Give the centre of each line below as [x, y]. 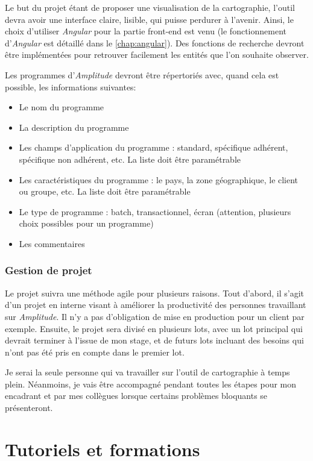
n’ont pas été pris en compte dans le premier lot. [95, 352]
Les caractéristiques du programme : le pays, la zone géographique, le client [159, 179]
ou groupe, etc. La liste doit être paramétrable [105, 191]
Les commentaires [52, 243]
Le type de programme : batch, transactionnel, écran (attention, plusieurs [155, 211]
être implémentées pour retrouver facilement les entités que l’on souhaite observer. [157, 55]
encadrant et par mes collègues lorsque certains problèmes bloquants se [136, 396]
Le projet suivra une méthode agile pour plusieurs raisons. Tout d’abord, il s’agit [155, 293]
